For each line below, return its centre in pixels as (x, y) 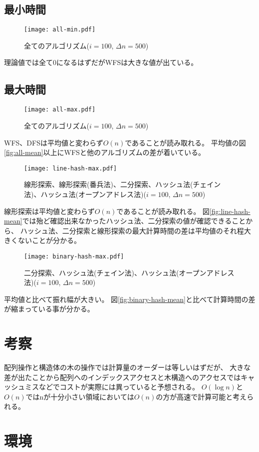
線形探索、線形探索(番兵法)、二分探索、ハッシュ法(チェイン (123, 184)
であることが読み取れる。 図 (163, 211)
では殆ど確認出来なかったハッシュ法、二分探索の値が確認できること (134, 221)
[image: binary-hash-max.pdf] (74, 256)
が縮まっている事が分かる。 (49, 309)
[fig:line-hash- (230, 211)
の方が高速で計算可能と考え (201, 396)
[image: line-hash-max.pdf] (71, 168)
